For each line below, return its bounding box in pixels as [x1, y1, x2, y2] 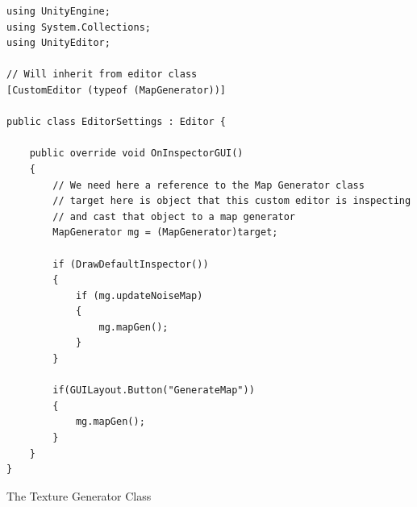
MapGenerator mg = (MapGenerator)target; [52, 226, 278, 239]
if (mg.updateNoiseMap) [75, 289, 203, 301]
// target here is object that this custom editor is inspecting [52, 195, 411, 207]
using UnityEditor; [6, 37, 111, 49]
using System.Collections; [6, 21, 151, 33]
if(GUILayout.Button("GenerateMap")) [52, 384, 255, 397]
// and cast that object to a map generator [52, 210, 295, 222]
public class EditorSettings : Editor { [6, 116, 227, 128]
